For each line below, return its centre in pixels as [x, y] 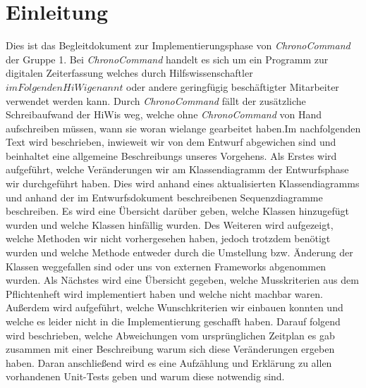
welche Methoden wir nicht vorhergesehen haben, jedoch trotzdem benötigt [168, 238]
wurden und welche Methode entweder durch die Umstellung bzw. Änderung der [179, 252]
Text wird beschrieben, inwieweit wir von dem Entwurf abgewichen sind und [171, 142]
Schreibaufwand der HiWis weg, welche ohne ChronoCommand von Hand [164, 114]
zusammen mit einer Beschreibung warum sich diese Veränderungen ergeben [170, 349]
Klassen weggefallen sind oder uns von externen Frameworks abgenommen [166, 266]
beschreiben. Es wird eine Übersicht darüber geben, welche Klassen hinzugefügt [177, 211]
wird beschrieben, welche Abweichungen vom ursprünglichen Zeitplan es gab [170, 335]
